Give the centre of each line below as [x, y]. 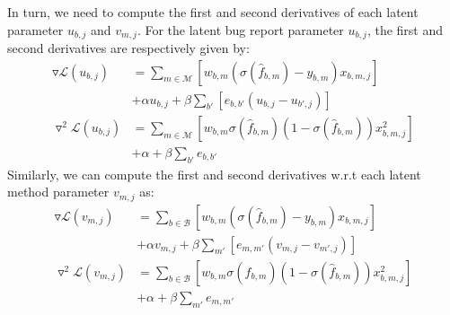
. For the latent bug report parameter [240, 29]
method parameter [58, 192]
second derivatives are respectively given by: [128, 48]
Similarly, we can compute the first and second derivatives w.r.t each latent [214, 174]
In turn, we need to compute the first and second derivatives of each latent [213, 12]
